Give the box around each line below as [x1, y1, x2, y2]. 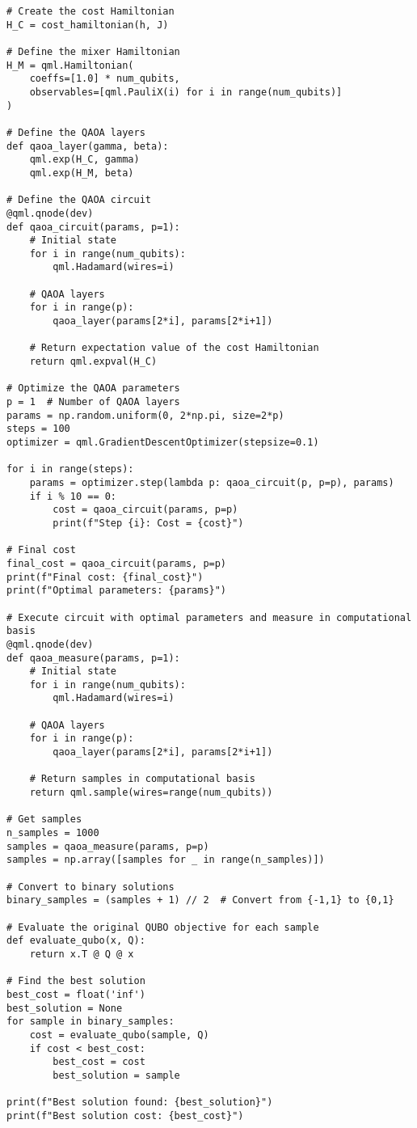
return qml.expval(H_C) [29, 356, 158, 368]
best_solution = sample [53, 1069, 180, 1081]
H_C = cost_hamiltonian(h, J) [6, 19, 169, 31]
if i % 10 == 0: [29, 490, 117, 502]
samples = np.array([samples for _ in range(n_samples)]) [6, 854, 325, 866]
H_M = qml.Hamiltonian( [6, 59, 134, 71]
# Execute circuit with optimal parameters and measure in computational [6, 611, 412, 623]
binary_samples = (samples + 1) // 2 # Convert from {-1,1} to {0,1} [6, 894, 394, 906]
